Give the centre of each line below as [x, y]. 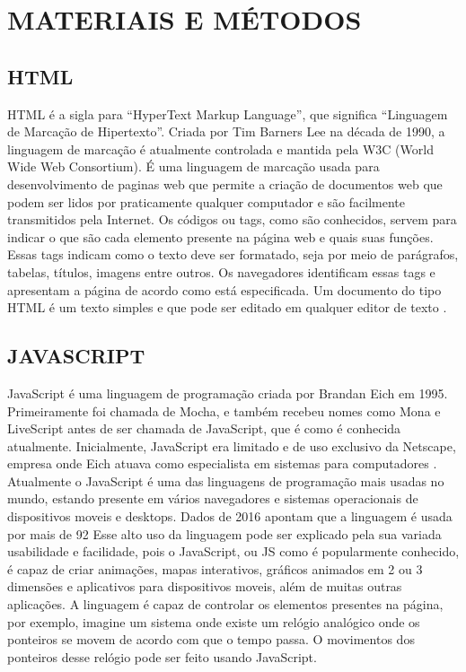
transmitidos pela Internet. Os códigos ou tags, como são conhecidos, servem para [232, 219]
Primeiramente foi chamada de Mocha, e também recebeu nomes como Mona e [224, 410]
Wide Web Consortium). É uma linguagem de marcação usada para [193, 166]
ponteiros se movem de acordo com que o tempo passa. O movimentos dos [211, 639]
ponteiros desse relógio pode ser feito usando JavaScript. [162, 656]
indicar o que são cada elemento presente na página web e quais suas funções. [220, 236]
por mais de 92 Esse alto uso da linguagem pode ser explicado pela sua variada [224, 533]
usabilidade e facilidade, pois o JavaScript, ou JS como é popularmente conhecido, [233, 551]
